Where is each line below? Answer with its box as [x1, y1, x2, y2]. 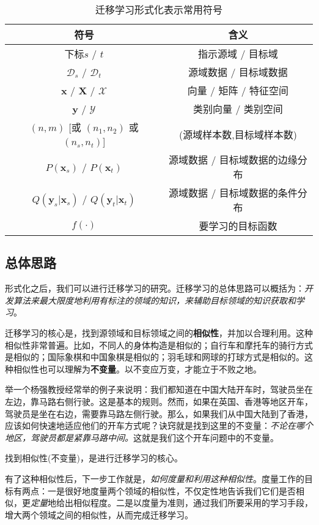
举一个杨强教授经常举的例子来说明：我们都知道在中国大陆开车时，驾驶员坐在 [5, 383, 313, 396]
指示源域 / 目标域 [198, 47, 278, 61]
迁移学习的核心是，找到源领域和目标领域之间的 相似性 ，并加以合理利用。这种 [5, 326, 313, 339]
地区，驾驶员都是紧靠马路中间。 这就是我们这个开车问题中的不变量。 [5, 431, 279, 444]
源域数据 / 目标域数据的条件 [169, 186, 298, 200]
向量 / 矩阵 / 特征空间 [187, 83, 289, 97]
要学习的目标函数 [199, 219, 277, 233]
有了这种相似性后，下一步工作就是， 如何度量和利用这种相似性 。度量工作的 [5, 472, 304, 485]
